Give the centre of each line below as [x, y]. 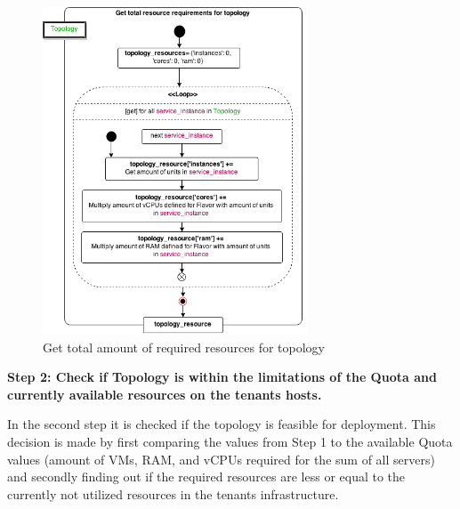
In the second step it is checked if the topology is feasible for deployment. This [222, 424]
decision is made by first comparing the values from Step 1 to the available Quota [230, 441]
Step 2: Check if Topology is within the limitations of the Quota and [222, 377]
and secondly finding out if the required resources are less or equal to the [206, 477]
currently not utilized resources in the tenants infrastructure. [173, 493]
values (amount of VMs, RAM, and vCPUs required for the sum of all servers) [221, 459]
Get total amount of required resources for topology [184, 347]
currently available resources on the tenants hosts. [165, 394]
